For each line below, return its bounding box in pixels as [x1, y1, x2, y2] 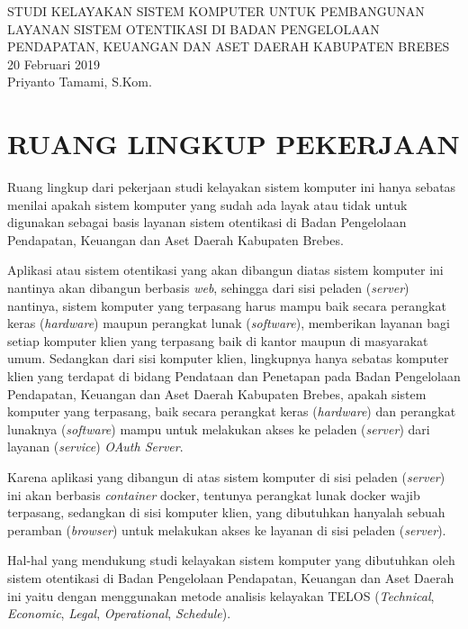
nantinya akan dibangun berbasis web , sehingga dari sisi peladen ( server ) [7, 278, 409, 297]
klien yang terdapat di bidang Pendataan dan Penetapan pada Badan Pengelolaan [7, 367, 461, 386]
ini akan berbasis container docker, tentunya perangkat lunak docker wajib [7, 485, 420, 504]
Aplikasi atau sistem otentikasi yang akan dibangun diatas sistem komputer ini [7, 260, 444, 279]
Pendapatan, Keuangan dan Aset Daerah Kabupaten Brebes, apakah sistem [7, 384, 427, 403]
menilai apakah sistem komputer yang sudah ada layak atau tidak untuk [7, 195, 408, 214]
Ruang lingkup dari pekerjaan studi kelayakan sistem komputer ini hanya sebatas [7, 178, 456, 196]
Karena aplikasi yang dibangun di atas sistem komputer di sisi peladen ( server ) [7, 468, 445, 486]
